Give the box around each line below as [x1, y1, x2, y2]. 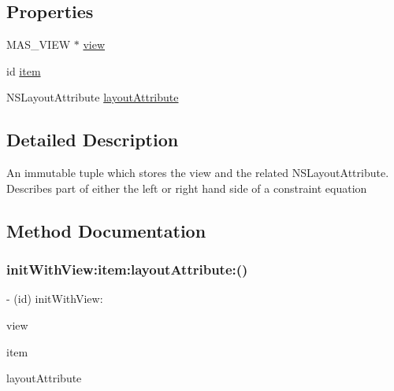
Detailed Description [6, 127, 179, 152]
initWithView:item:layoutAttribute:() [6, 260, 248, 279]
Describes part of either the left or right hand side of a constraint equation [6, 179, 367, 196]
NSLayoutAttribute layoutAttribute [6, 89, 179, 105]
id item [6, 62, 41, 79]
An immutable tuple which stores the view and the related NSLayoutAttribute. [6, 164, 389, 181]
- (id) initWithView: [6, 290, 103, 307]
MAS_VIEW [6, 36, 71, 53]
